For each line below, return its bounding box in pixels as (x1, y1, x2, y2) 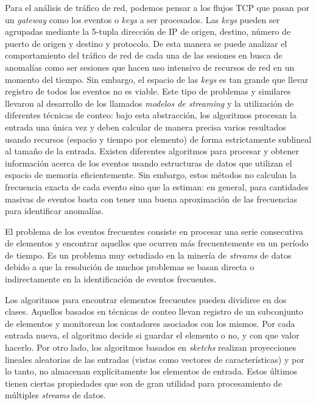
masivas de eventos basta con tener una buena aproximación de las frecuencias (5, 192, 298, 205)
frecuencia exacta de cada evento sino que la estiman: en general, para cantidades (5, 180, 309, 193)
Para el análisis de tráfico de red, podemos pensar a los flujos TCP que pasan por (5, 1, 310, 13)
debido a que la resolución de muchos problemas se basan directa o (5, 260, 255, 273)
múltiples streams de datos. (5, 389, 106, 401)
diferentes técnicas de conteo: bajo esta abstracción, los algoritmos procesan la (5, 109, 297, 121)
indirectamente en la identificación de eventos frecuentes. (5, 273, 217, 285)
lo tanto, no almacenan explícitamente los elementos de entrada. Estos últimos (5, 365, 298, 378)
